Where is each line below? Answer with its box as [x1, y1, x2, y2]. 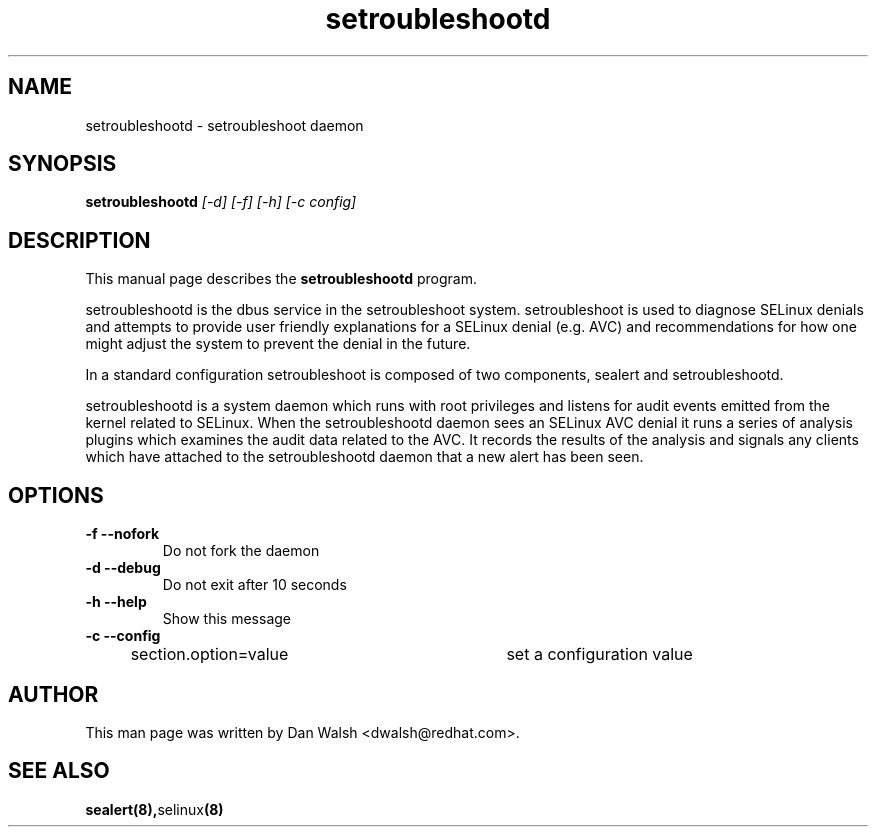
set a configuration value [506, 644, 693, 665]
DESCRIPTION [8, 227, 151, 253]
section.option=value [130, 644, 289, 665]
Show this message [162, 610, 291, 628]
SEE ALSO [8, 758, 110, 784]
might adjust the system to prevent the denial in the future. [85, 335, 471, 353]
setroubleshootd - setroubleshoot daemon [85, 116, 364, 134]
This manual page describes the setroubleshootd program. [85, 270, 477, 288]
